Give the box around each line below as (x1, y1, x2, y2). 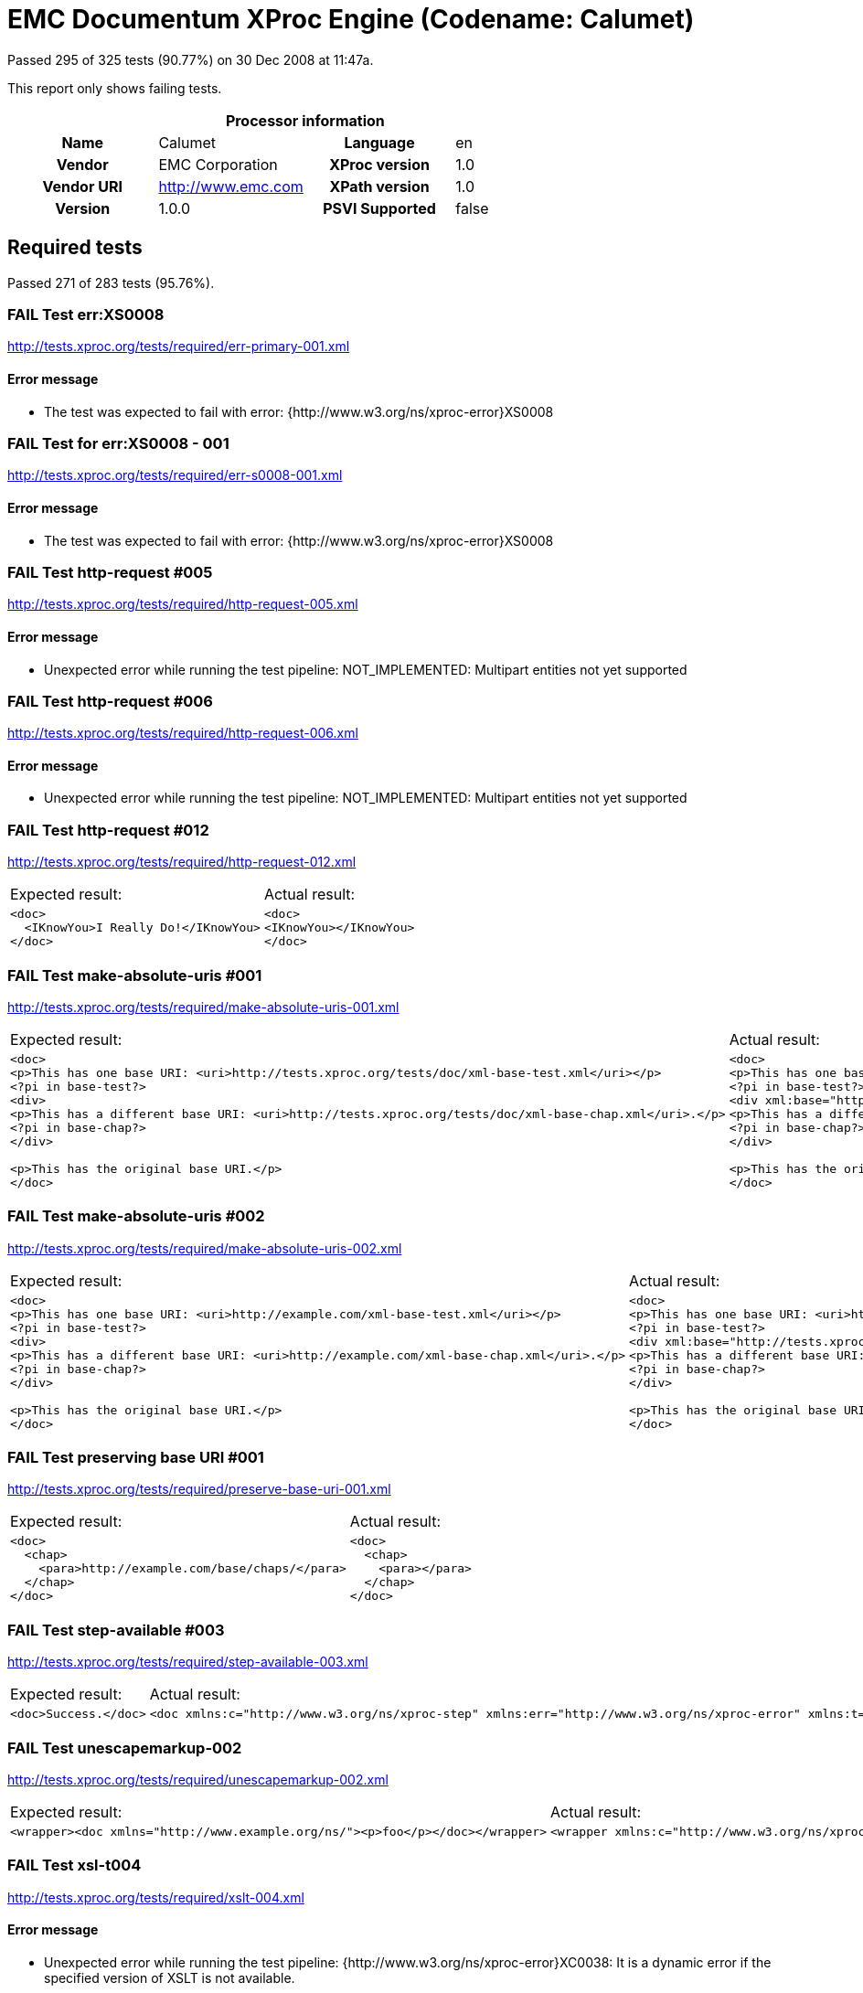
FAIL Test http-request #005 (7, 562, 213, 581)
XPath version (329, 176, 430, 196)
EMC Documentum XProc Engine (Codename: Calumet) (7, 4, 695, 35)
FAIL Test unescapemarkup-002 (7, 1738, 242, 1757)
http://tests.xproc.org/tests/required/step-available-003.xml (7, 1654, 368, 1670)
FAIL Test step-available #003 (7, 1620, 225, 1639)
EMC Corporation (158, 155, 278, 174)
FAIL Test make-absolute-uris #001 (7, 965, 262, 985)
